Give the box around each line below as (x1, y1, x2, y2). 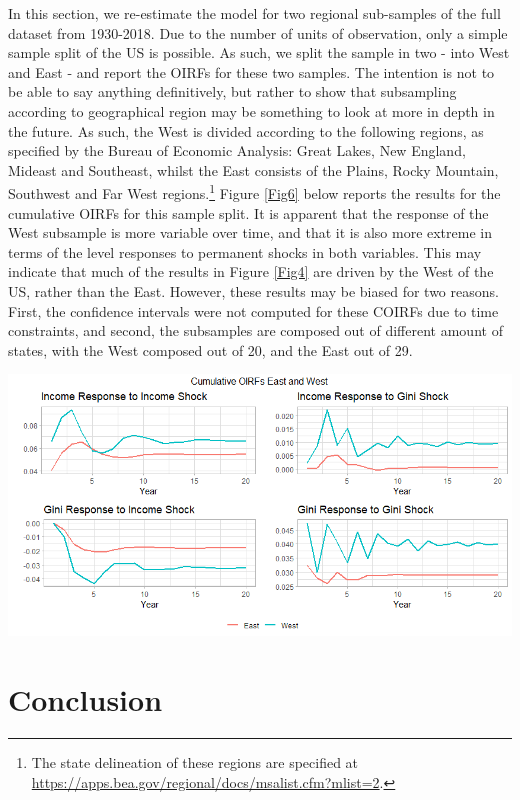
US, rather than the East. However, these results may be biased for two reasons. (8, 280, 499, 301)
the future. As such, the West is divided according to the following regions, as (8, 120, 484, 141)
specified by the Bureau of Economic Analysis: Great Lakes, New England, (8, 140, 466, 161)
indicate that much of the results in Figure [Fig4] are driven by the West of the (8, 261, 494, 282)
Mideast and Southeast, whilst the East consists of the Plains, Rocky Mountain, (8, 159, 499, 180)
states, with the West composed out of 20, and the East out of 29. (8, 339, 413, 360)
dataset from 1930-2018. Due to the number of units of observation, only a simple (8, 22, 508, 43)
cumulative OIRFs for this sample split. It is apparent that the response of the (8, 202, 489, 223)
